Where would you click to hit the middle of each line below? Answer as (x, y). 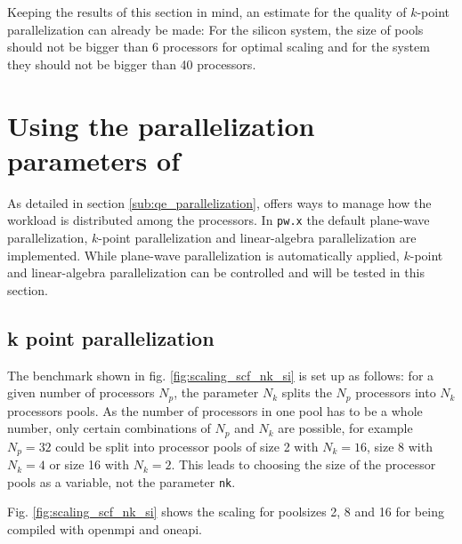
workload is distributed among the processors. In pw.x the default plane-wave (219, 220)
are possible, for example (345, 428)
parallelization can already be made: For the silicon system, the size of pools (215, 29)
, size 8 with (399, 446)
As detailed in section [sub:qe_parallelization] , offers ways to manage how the (219, 202)
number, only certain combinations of (109, 428)
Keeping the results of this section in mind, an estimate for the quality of (207, 12)
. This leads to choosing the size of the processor (304, 464)
